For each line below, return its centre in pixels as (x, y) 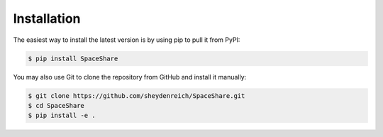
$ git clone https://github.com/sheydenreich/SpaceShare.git (137, 95)
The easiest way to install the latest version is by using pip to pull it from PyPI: (127, 40)
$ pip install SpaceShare (73, 58)
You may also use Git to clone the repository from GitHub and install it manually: (130, 77)
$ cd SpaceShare (56, 105)
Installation (47, 18)
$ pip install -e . (62, 116)
